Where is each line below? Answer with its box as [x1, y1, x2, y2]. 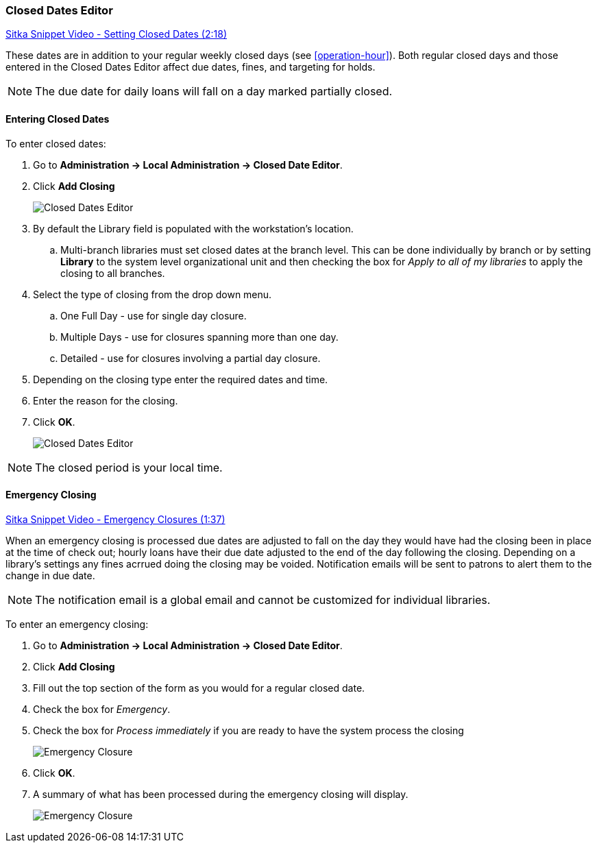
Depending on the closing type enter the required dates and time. [33, 373, 328, 385]
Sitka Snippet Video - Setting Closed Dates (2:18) [5, 28, 227, 40]
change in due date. [5, 569, 95, 581]
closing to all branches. [60, 267, 165, 279]
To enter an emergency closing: [5, 618, 149, 630]
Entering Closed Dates [5, 112, 110, 125]
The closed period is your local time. [35, 460, 223, 474]
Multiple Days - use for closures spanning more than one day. [60, 330, 339, 343]
